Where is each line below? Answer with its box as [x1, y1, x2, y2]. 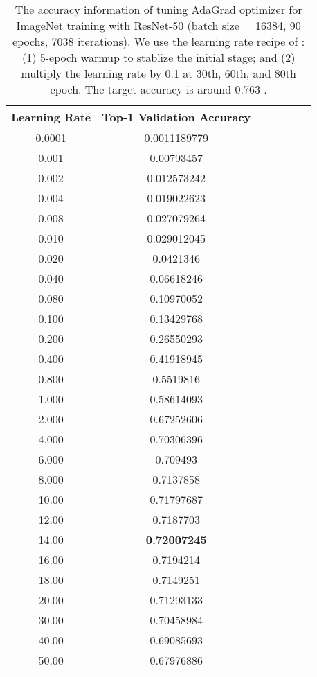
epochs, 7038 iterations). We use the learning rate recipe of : [12, 33, 305, 49]
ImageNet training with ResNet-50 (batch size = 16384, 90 [16, 17, 301, 33]
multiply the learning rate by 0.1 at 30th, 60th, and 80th [21, 65, 296, 81]
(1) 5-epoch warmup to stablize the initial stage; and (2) [21, 49, 296, 65]
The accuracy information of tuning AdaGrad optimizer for [15, 1, 302, 17]
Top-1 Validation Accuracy [102, 109, 251, 125]
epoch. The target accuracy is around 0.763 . [50, 81, 267, 97]
